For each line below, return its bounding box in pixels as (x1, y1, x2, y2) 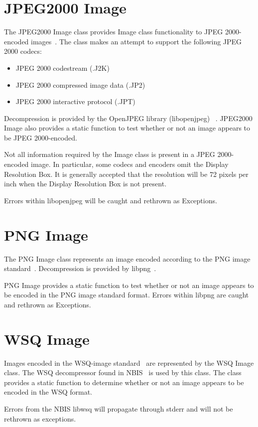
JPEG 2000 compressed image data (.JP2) (15, 79, 145, 90)
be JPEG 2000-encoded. (4, 132, 77, 142)
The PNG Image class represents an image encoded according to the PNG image (4, 253, 251, 264)
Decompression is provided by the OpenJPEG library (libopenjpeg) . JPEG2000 (4, 113, 253, 123)
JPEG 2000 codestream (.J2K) (15, 62, 110, 73)
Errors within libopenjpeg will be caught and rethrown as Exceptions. (4, 195, 217, 205)
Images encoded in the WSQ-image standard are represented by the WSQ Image (4, 357, 254, 368)
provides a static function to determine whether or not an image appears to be (4, 377, 244, 387)
